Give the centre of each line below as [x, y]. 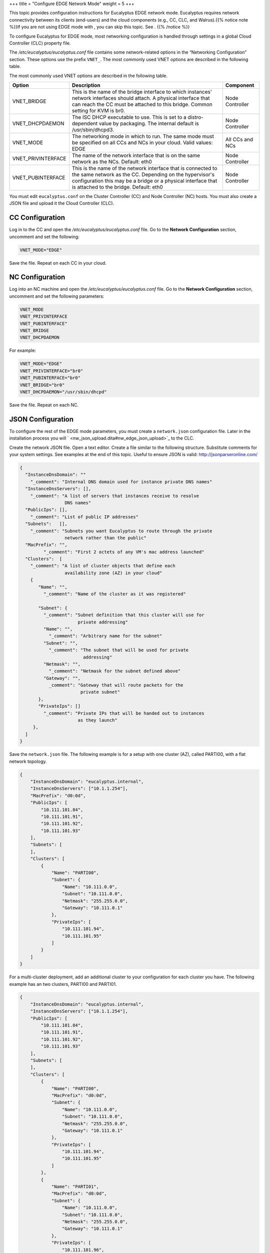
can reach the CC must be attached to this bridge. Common [142, 104]
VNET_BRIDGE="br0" [42, 385]
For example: [23, 350]
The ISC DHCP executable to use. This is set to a [129, 117]
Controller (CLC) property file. [40, 43]
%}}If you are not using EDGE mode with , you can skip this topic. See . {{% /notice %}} [99, 27]
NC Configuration [37, 277]
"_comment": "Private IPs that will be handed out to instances [124, 713]
